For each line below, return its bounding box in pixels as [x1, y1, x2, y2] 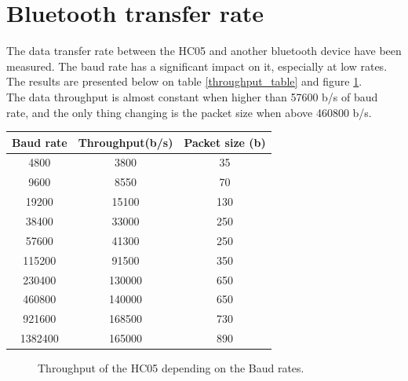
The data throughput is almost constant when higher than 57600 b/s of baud [6, 88, 378, 104]
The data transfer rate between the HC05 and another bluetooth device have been [6, 42, 402, 59]
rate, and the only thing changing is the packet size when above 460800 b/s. [6, 104, 372, 120]
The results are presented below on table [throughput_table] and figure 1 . [6, 73, 362, 90]
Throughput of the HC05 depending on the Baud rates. [38, 360, 304, 376]
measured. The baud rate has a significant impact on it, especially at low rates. [6, 57, 388, 74]
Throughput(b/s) [78, 134, 173, 150]
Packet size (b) [184, 134, 266, 150]
